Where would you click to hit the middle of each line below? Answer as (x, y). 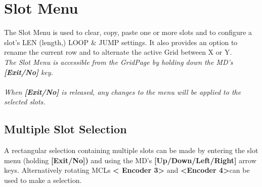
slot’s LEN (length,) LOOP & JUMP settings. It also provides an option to (121, 42)
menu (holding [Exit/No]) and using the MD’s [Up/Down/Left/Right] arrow (130, 160)
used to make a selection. (43, 180)
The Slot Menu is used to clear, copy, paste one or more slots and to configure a (128, 32)
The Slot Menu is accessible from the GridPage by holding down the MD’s (119, 62)
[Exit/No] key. (29, 72)
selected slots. (25, 102)
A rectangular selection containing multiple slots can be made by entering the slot (131, 150)
